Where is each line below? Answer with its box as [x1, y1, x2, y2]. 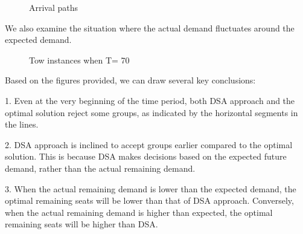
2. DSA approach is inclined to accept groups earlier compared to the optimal [5, 138, 293, 151]
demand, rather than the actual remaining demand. [5, 161, 196, 174]
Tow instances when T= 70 [29, 53, 130, 66]
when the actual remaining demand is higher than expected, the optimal [5, 206, 273, 218]
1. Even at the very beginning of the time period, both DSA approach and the [5, 94, 295, 106]
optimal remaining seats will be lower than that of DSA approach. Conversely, [5, 194, 294, 207]
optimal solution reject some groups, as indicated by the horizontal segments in [5, 106, 298, 119]
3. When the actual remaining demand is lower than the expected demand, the [5, 182, 296, 195]
